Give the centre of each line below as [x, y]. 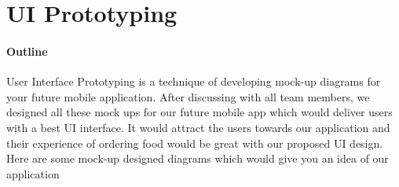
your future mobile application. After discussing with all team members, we [188, 96]
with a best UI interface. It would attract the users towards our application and [198, 127]
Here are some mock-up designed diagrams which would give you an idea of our [198, 158]
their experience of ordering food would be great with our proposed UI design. [195, 143]
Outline [27, 51]
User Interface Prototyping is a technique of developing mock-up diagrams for [194, 81]
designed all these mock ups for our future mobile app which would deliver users [199, 112]
